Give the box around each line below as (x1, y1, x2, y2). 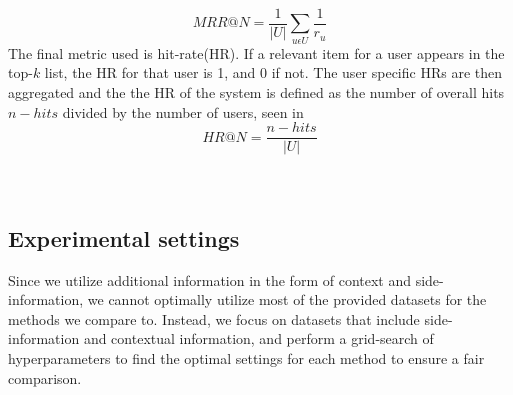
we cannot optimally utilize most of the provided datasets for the (87, 289, 487, 310)
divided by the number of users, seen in (62, 101, 304, 122)
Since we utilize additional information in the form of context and (8, 269, 412, 290)
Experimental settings (8, 222, 240, 253)
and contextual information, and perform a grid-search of (83, 328, 434, 349)
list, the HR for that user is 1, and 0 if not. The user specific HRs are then (44, 62, 503, 83)
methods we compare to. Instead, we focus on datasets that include (8, 308, 420, 329)
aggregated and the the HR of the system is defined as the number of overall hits (8, 81, 505, 102)
